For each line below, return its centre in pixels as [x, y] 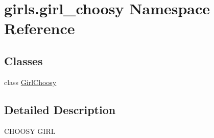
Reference [40, 28]
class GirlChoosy [30, 82]
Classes [23, 60]
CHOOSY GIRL [30, 131]
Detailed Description [60, 109]
